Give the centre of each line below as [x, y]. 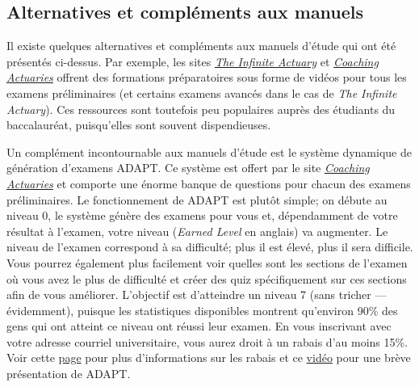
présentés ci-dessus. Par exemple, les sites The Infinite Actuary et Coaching [193, 61]
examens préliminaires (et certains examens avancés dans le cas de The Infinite [202, 93]
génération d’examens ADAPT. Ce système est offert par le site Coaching [188, 168]
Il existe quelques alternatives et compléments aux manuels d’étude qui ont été [201, 46]
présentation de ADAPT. [69, 374]
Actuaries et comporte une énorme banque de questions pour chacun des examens [209, 183]
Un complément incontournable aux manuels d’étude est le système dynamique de [209, 151]
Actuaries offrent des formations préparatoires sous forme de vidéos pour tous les [207, 77]
